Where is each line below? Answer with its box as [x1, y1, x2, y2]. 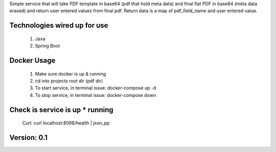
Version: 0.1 [9, 133, 48, 142]
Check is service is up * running [9, 105, 113, 114]
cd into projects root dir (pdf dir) [35, 78, 103, 84]
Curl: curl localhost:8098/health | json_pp [22, 120, 110, 126]
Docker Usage [9, 56, 56, 65]
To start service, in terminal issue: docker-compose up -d [35, 85, 156, 91]
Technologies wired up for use [9, 21, 108, 30]
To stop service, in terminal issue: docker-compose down [35, 92, 156, 98]
